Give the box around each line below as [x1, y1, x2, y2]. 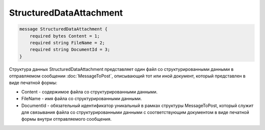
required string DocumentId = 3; [29, 47, 110, 52]
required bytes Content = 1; [29, 33, 100, 39]
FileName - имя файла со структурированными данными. [21, 96, 142, 102]
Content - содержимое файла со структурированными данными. [21, 88, 158, 95]
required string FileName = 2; [29, 40, 105, 45]
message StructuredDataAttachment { [19, 26, 108, 32]
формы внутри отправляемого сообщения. [21, 116, 112, 122]
